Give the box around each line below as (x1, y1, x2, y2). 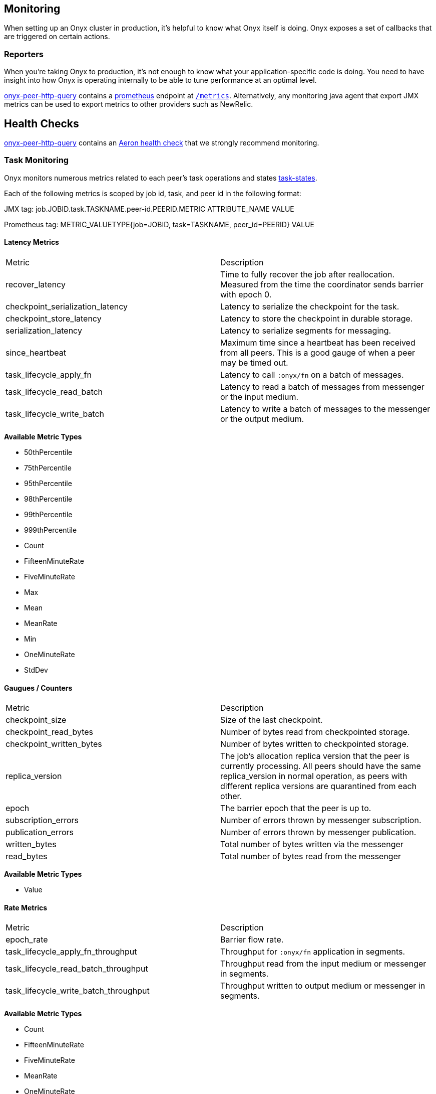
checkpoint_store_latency (6, 313, 102, 324)
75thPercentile (24, 463, 72, 472)
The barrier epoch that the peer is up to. (220, 803, 371, 814)
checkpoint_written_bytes (6, 739, 102, 749)
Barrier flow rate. (220, 934, 284, 945)
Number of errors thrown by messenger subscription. (220, 815, 421, 826)
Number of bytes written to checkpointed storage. (220, 739, 409, 749)
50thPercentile (24, 447, 73, 456)
